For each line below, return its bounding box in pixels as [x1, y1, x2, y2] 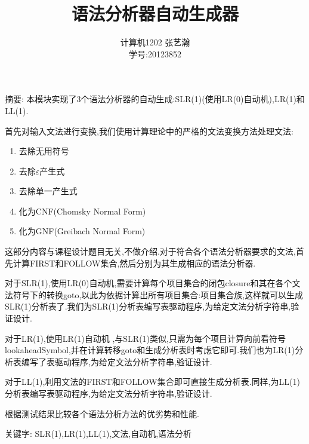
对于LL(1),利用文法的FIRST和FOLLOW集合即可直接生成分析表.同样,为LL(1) [5, 375, 300, 388]
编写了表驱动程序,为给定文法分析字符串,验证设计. [21, 355, 212, 368]
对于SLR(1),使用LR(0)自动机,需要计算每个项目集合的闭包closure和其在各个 [5, 277, 292, 289]
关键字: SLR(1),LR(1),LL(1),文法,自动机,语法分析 [5, 427, 192, 440]
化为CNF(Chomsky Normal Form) [18, 204, 146, 217]
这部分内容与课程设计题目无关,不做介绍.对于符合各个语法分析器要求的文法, [5, 245, 296, 258]
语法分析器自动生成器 [71, 1, 239, 26]
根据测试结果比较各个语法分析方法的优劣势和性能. [5, 407, 199, 419]
